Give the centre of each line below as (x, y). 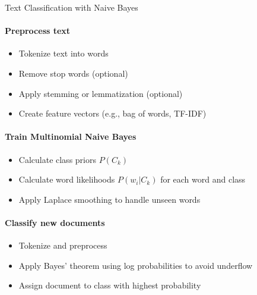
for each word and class (203, 179)
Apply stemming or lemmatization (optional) (101, 93)
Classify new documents (55, 222)
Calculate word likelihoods (67, 179)
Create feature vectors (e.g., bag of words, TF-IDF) (112, 113)
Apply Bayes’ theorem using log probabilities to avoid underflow (136, 265)
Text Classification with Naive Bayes (72, 7)
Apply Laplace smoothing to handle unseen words (110, 199)
